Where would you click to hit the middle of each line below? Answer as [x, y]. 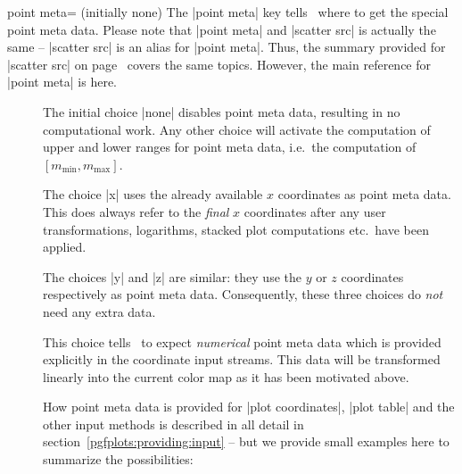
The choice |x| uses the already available [153, 194]
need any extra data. [99, 311]
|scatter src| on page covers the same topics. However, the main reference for [219, 64]
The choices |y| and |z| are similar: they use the [172, 276]
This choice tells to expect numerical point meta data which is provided [242, 341]
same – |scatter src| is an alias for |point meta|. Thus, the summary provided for [227, 47]
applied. [65, 247]
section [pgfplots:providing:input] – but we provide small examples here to [246, 441]
